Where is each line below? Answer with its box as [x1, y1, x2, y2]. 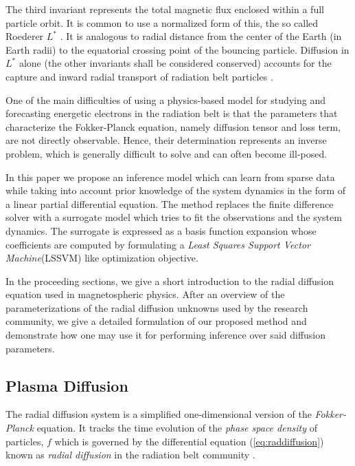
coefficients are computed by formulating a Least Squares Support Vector [5, 237, 310, 251]
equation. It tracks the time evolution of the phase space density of [36, 421, 317, 435]
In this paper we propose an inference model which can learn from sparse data [5, 169, 335, 184]
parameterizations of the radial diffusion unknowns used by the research [5, 300, 308, 315]
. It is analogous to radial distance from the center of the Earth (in [60, 29, 342, 43]
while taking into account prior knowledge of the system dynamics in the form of [5, 183, 346, 198]
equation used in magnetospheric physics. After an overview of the [5, 287, 285, 301]
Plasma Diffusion [5, 374, 128, 396]
